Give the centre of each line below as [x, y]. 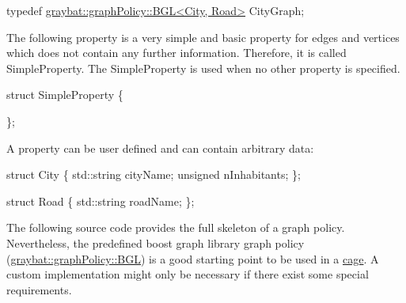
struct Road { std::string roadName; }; [101, 201]
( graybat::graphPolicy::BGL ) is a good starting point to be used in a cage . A [193, 258]
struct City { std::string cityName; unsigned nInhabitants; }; [154, 174]
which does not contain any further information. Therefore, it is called [176, 53]
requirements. [39, 289]
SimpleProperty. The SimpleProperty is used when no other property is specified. [203, 68]
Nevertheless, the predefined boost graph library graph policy [156, 242]
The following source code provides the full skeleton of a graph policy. [176, 227]
